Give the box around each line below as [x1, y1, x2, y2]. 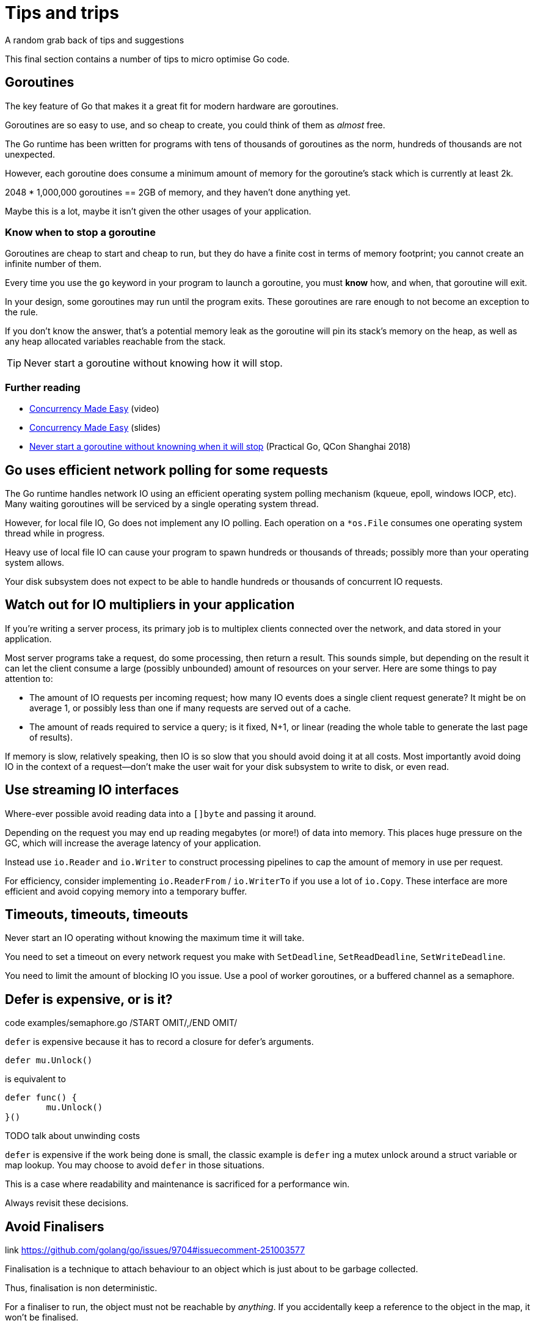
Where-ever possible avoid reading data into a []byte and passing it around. [5, 808, 316, 819]
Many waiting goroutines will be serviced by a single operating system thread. [5, 498, 319, 509]
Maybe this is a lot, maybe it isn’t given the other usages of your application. [5, 205, 311, 216]
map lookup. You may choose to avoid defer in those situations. [5, 1160, 264, 1171]
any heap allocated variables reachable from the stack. [5, 336, 226, 347]
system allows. [5, 557, 65, 568]
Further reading [5, 381, 81, 394]
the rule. [5, 307, 38, 318]
